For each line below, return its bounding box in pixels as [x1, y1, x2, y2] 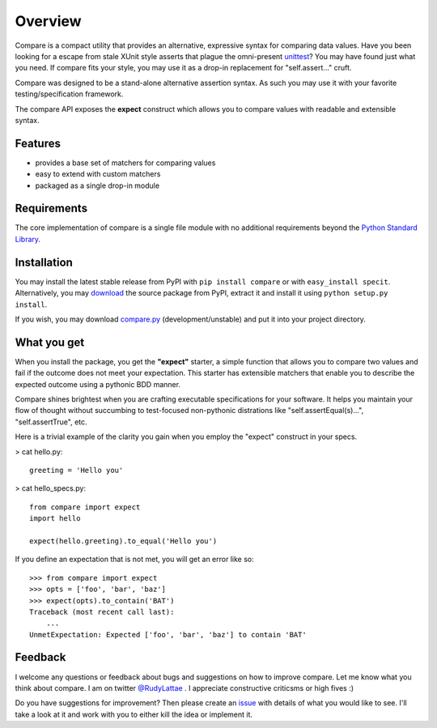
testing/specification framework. [15, 89, 124, 99]
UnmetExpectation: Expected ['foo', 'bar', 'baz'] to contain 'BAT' [29, 630, 307, 639]
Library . [15, 234, 40, 244]
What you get [15, 335, 85, 349]
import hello [29, 514, 81, 523]
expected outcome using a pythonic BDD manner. [15, 379, 181, 389]
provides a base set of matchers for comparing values [35, 158, 216, 168]
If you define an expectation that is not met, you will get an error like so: [15, 555, 254, 564]
